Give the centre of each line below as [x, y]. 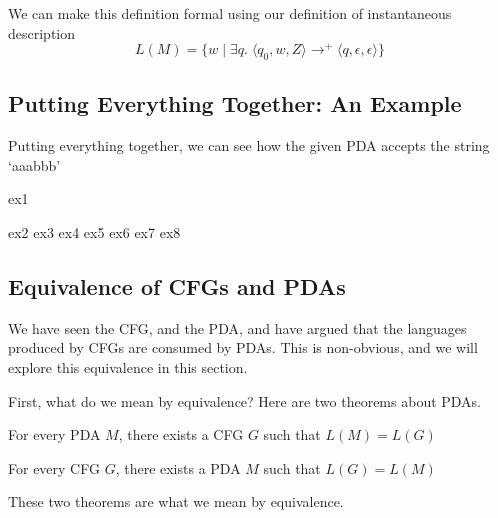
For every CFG [54, 467]
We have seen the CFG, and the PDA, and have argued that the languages [237, 327]
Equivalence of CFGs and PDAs [177, 286]
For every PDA [54, 434]
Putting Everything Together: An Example [235, 103]
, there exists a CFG [181, 434]
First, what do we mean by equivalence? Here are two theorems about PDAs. [245, 400]
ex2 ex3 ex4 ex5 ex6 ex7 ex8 [94, 232]
